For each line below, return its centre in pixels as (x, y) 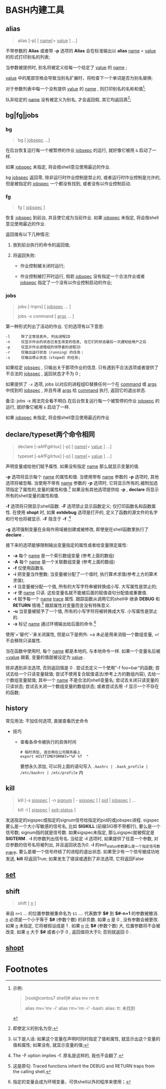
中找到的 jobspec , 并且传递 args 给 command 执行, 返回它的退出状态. (76, 390)
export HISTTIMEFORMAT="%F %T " (54, 756)
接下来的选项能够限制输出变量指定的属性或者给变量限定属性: (67, 545)
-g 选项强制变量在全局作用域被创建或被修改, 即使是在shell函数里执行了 (77, 529)
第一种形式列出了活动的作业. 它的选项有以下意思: (55, 326)
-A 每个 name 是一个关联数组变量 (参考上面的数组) (64, 562)
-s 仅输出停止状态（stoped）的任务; (43, 357)
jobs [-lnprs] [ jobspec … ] (44, 306)
